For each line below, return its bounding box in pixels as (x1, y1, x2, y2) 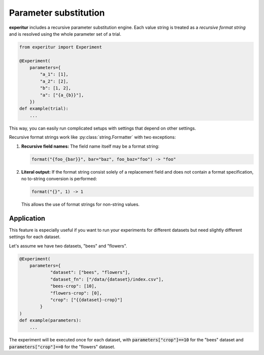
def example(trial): (19, 106, 68, 111)
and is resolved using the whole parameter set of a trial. (9, 31, 122, 37)
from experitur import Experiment (19, 44, 102, 50)
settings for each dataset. (9, 234, 61, 240)
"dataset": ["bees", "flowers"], (50, 269, 131, 275)
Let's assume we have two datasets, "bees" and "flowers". (9, 243, 127, 249)
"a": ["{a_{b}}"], (40, 92, 84, 98)
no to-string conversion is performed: (21, 176, 97, 181)
